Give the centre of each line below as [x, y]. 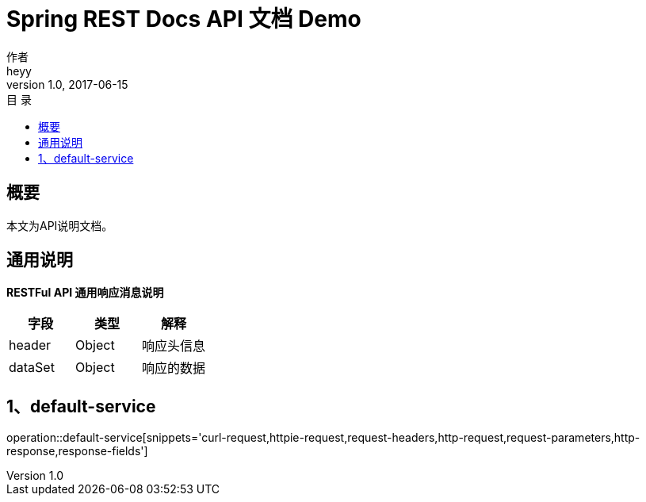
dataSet [32, 368]
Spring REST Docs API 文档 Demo [184, 19]
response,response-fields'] [77, 451]
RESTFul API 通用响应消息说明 [85, 293]
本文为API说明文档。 [60, 225]
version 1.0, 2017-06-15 [67, 84]
